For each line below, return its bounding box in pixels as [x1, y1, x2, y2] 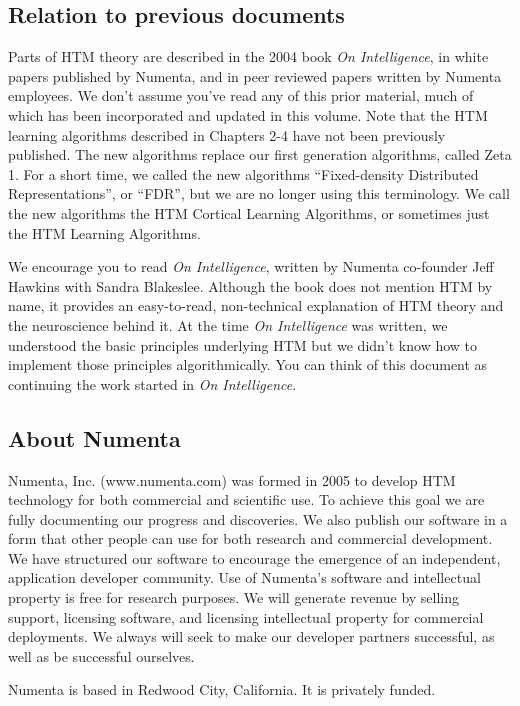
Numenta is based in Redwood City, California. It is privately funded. [8, 679, 436, 700]
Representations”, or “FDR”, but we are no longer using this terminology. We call [8, 183, 510, 204]
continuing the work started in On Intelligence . [8, 373, 297, 394]
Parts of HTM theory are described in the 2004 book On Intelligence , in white [8, 46, 489, 67]
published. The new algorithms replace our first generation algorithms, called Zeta [8, 144, 512, 165]
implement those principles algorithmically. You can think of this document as [8, 354, 488, 375]
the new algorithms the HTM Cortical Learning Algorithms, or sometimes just [8, 202, 490, 223]
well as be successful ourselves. [8, 645, 195, 666]
